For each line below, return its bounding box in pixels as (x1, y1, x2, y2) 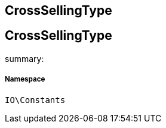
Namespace (5, 75, 45, 84)
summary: (5, 53, 44, 64)
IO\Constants (5, 95, 66, 105)
